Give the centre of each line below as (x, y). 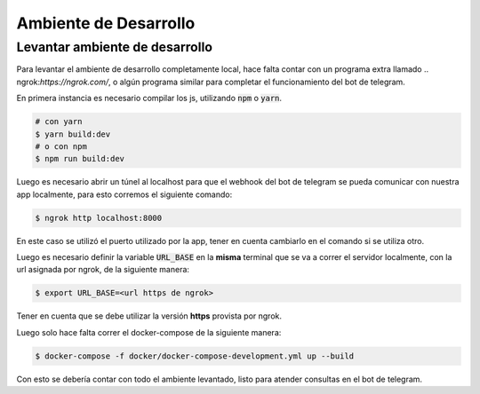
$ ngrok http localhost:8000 (99, 218)
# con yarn (59, 122)
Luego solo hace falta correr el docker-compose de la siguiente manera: (149, 332)
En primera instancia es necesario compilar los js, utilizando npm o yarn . (149, 98)
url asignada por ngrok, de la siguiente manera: (103, 270)
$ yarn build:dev (73, 134)
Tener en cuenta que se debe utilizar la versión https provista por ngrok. (149, 316)
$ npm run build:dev (80, 159)
